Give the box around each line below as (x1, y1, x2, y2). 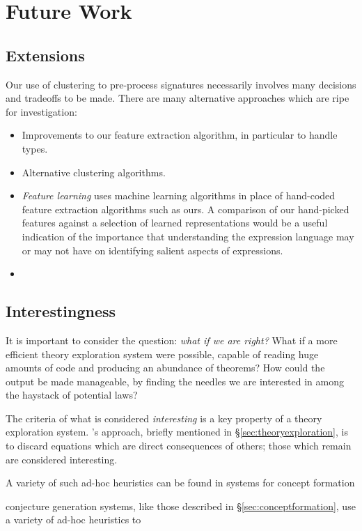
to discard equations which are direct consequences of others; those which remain (6, 438, 352, 453)
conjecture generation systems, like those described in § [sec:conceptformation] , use (6, 498, 356, 513)
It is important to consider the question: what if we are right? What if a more (6, 332, 338, 347)
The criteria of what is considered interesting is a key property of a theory (6, 410, 322, 425)
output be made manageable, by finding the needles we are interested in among (6, 374, 344, 388)
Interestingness (6, 300, 116, 322)
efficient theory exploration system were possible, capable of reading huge (6, 346, 319, 361)
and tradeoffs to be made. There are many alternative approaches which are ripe (6, 91, 349, 105)
